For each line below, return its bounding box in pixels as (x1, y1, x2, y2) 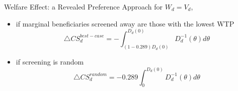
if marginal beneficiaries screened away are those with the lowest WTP (16, 18, 234, 28)
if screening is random (16, 56, 84, 67)
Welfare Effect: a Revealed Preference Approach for (4, 1, 163, 11)
